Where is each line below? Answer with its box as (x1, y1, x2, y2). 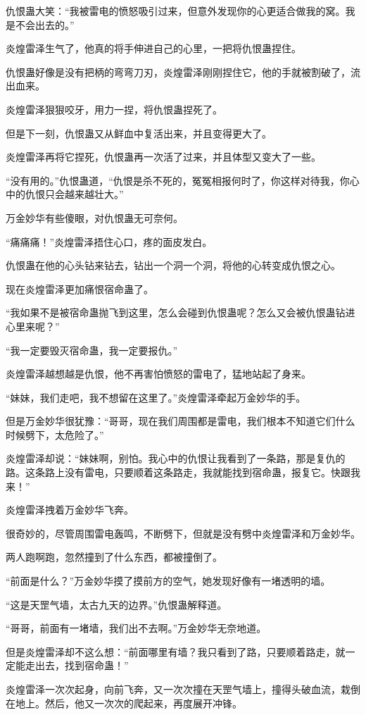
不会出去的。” (15, 17, 75, 32)
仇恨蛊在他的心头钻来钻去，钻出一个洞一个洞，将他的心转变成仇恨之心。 (6, 258, 341, 273)
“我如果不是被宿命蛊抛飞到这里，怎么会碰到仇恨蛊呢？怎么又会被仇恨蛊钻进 (6, 305, 355, 320)
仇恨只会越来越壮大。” (25, 187, 124, 201)
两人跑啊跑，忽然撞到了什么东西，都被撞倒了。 (6, 549, 222, 564)
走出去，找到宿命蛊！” (25, 658, 129, 673)
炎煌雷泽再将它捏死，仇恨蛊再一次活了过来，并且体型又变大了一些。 (6, 149, 321, 164)
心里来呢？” (6, 318, 60, 333)
